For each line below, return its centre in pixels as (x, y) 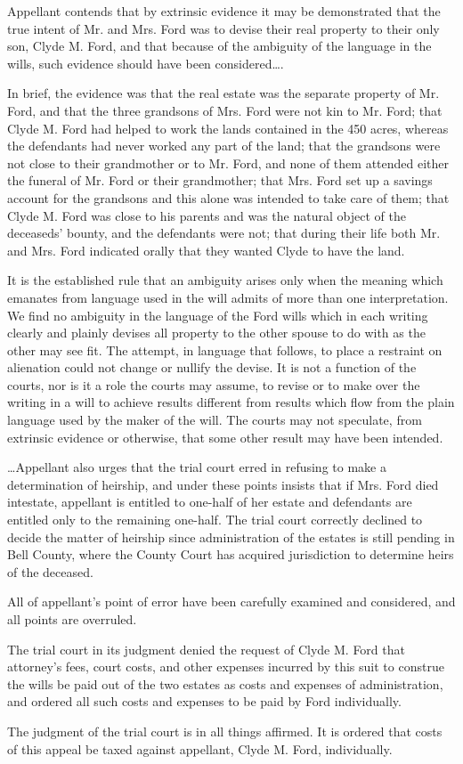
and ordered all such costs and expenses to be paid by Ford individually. (204, 701)
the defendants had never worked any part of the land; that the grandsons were (224, 146)
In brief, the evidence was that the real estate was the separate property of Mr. (223, 93)
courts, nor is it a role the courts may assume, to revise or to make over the (214, 384)
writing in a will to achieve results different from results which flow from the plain (231, 402)
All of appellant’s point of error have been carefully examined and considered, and (231, 601)
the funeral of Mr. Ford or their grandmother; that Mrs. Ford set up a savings (220, 180)
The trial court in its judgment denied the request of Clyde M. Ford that (206, 649)
